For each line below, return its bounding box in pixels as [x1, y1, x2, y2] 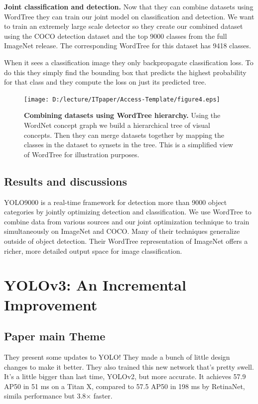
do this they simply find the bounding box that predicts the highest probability [4, 67, 247, 77]
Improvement [4, 294, 98, 314]
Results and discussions [4, 173, 128, 189]
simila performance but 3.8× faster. [4, 391, 113, 401]
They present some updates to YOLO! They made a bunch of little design [4, 351, 230, 362]
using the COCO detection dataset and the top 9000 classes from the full [4, 30, 227, 41]
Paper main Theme [4, 328, 106, 344]
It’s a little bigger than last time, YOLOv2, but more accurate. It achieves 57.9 [4, 371, 246, 382]
